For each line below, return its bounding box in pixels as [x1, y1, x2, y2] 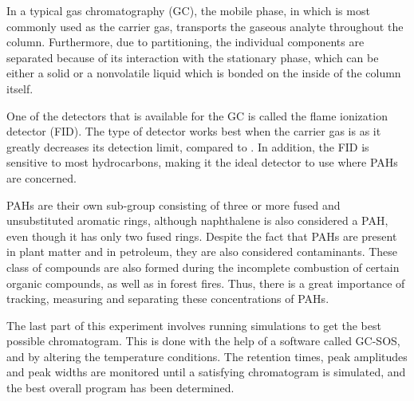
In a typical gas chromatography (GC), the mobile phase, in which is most [6, 2, 370, 18]
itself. [6, 80, 34, 96]
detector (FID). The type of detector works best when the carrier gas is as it [6, 123, 381, 140]
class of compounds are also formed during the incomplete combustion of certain [6, 258, 400, 275]
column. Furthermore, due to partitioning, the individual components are [6, 33, 365, 50]
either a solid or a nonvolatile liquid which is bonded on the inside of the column [6, 65, 401, 81]
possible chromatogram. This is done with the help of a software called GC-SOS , [6, 332, 400, 349]
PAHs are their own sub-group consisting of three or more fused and [6, 196, 341, 213]
